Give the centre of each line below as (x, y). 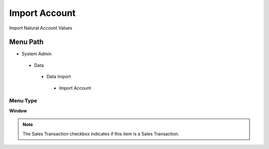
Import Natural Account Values (41, 28)
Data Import (59, 77)
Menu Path (26, 42)
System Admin (37, 54)
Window (18, 111)
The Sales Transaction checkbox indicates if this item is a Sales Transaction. (101, 134)
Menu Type (23, 101)
